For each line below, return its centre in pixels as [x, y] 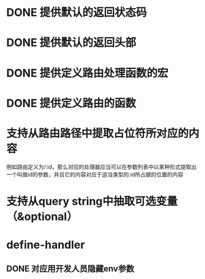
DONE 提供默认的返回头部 [71, 43]
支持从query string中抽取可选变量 [92, 201]
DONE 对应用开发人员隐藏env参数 [70, 269]
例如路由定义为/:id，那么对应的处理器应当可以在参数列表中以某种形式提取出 [102, 167]
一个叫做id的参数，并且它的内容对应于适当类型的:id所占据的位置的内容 [95, 174]
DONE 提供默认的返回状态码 [76, 13]
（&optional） [42, 216]
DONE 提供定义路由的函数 [71, 103]
